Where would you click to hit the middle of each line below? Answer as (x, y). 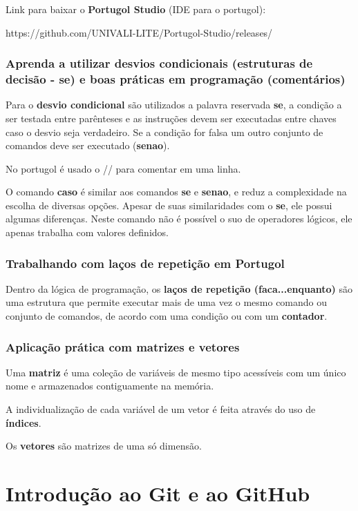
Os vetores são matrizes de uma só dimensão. (104, 446)
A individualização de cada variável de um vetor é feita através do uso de (161, 409)
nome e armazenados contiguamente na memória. (110, 386)
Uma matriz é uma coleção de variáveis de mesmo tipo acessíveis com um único (176, 372)
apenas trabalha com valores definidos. (87, 232)
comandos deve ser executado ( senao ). (88, 145)
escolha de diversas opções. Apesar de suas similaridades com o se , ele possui (169, 205)
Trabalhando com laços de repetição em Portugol (145, 263)
